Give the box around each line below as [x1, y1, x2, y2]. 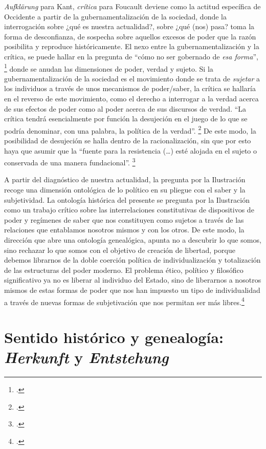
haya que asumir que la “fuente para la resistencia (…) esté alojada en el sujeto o [4, 145, 257, 156]
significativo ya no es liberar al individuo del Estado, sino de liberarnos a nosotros [4, 274, 261, 285]
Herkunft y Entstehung [4, 347, 169, 368]
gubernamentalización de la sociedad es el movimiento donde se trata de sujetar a [4, 73, 260, 83]
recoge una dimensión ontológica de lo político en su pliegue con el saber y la [4, 184, 246, 195]
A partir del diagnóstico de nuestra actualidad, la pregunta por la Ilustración [4, 174, 246, 185]
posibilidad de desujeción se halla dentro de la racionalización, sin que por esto [4, 135, 251, 146]
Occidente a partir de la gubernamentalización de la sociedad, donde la [4, 11, 227, 22]
